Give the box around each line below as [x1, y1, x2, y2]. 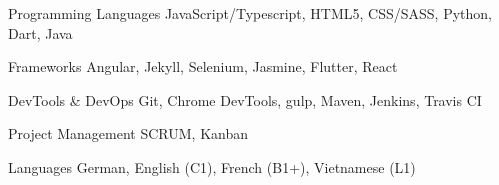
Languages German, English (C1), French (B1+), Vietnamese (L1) [8, 156, 416, 177]
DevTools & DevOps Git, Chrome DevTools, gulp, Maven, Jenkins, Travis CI [8, 89, 482, 110]
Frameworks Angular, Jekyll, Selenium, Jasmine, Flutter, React [8, 56, 398, 77]
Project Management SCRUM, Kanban [8, 123, 249, 144]
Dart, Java [8, 22, 73, 43]
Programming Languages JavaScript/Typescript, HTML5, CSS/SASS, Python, [8, 3, 492, 23]
